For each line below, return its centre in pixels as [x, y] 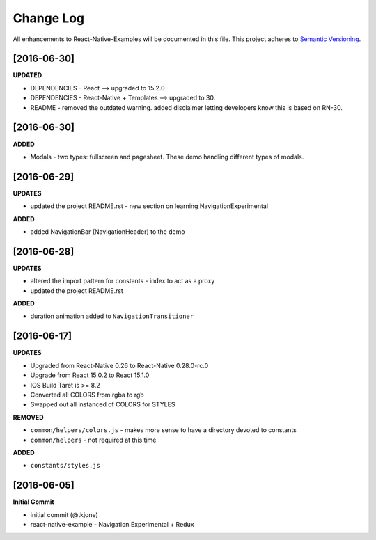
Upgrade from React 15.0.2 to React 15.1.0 [90, 375]
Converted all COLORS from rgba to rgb [87, 395]
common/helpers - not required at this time [93, 440]
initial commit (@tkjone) [64, 514]
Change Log [49, 18]
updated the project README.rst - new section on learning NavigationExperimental [149, 206]
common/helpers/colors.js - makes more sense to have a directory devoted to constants [164, 430]
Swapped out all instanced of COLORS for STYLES [103, 404]
